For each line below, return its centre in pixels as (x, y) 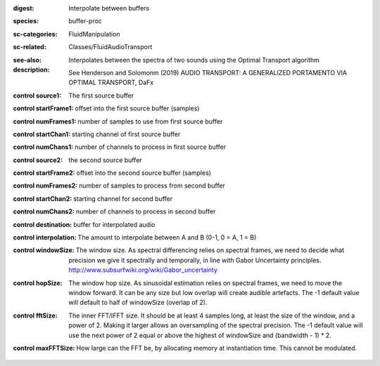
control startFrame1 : (43, 108)
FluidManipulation (94, 34)
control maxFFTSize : (44, 348)
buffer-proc (85, 21)
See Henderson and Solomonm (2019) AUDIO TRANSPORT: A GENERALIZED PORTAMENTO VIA (208, 72)
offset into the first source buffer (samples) (137, 108)
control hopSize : (38, 283)
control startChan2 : (43, 198)
